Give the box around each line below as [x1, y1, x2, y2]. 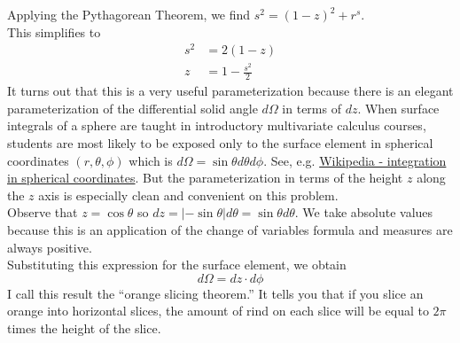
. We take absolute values [294, 203, 433, 222]
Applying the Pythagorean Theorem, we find [7, 5, 251, 23]
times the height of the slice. [7, 318, 161, 337]
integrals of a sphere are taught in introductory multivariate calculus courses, [7, 116, 426, 135]
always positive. [7, 238, 92, 256]
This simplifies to [7, 22, 101, 41]
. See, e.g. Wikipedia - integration [263, 151, 447, 169]
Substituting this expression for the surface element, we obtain [7, 255, 347, 274]
